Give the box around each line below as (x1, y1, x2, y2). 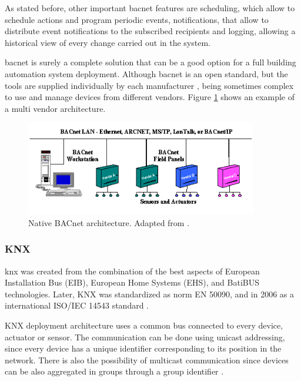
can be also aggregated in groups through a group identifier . (5, 365, 224, 377)
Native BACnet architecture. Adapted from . (28, 216, 190, 228)
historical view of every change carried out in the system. (5, 36, 210, 48)
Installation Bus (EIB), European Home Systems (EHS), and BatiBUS (5, 276, 260, 289)
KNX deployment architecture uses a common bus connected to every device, (5, 319, 283, 332)
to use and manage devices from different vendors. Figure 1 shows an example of (5, 91, 295, 103)
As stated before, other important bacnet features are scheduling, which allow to (5, 2, 295, 14)
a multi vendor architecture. (5, 102, 106, 114)
